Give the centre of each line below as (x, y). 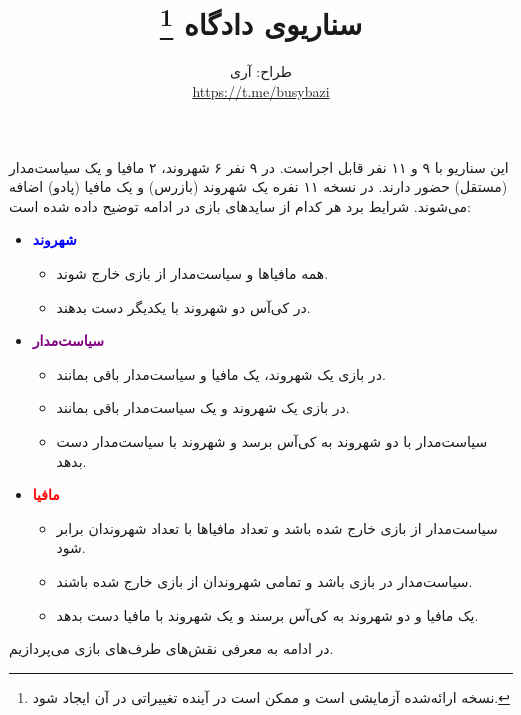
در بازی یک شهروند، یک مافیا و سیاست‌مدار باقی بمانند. (221, 373)
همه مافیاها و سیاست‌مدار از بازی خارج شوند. (192, 273)
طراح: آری (261, 71)
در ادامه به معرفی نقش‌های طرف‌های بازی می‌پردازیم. (171, 648)
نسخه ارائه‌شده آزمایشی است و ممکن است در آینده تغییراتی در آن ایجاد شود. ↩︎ (271, 696)
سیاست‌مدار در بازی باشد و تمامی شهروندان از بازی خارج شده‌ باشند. (264, 580)
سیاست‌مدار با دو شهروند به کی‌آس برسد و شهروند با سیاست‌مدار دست (272, 440)
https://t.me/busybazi (261, 91)
